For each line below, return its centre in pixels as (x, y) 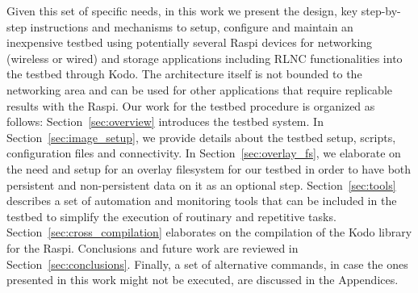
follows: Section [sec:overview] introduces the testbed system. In (165, 121)
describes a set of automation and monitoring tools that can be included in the (202, 201)
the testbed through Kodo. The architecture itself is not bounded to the (184, 74)
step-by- (381, 10)
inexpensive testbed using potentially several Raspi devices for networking (190, 42)
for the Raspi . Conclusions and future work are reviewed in (153, 247)
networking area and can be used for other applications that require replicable (200, 89)
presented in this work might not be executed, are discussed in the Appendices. (203, 280)
